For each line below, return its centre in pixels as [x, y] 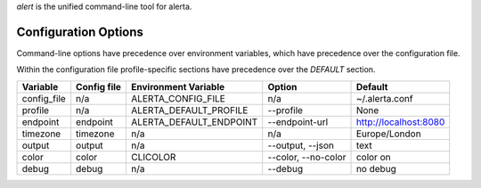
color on [373, 157]
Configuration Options [80, 32]
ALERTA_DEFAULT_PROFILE [189, 110]
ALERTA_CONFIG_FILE [178, 98]
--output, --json [301, 145]
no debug [376, 168]
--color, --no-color [307, 157]
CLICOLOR [153, 157]
